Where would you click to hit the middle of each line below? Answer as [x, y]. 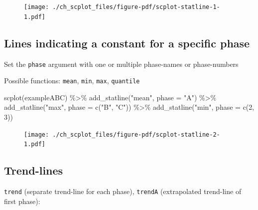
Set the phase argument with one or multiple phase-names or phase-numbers [121, 64]
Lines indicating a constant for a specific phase [127, 43]
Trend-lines [34, 170]
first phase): [22, 201]
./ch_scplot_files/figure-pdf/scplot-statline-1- [136, 7]
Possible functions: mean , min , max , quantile [72, 81]
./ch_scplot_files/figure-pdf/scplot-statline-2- [136, 134]
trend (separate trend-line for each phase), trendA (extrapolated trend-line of [123, 191]
